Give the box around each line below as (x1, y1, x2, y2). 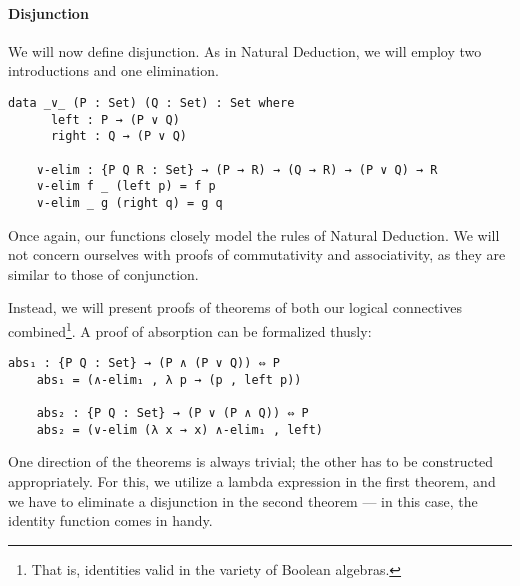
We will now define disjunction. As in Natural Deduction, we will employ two (8, 40, 482, 61)
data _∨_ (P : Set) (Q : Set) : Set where (8, 95, 295, 110)
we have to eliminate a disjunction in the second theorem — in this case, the (8, 490, 478, 511)
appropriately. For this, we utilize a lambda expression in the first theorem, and (8, 471, 496, 492)
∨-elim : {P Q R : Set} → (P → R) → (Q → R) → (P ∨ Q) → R (36, 162, 438, 177)
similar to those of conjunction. (8, 263, 199, 284)
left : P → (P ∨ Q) (50, 112, 180, 127)
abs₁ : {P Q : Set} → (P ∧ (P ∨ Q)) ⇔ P (8, 356, 281, 371)
